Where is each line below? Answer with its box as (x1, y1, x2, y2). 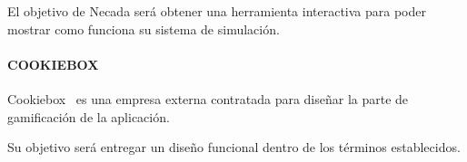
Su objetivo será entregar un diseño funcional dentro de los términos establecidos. (7, 138, 461, 157)
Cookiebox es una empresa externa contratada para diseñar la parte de (7, 89, 409, 108)
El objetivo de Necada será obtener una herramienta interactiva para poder (7, 2, 427, 20)
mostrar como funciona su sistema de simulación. (7, 19, 280, 38)
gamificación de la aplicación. (7, 107, 170, 126)
